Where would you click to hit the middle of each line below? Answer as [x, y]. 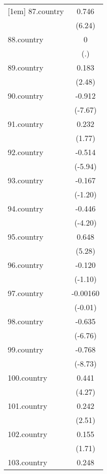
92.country [26, 152]
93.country [26, 180]
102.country [27, 434]
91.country [26, 124]
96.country [26, 265]
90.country [26, 96]
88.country [26, 39]
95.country [26, 237]
